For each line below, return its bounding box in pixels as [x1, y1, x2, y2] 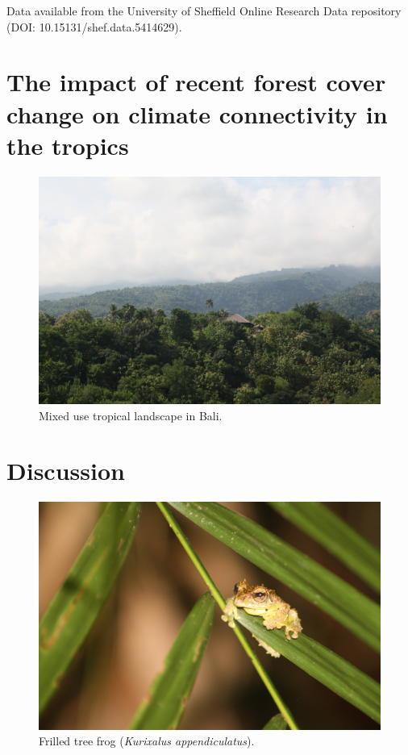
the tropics [6, 128, 129, 161]
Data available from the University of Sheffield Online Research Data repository [6, 2, 402, 19]
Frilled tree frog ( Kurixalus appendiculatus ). [39, 732, 255, 749]
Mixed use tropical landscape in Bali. [39, 407, 223, 423]
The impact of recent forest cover [6, 65, 386, 98]
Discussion [6, 454, 125, 487]
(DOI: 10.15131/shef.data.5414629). [6, 18, 182, 35]
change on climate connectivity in [6, 97, 388, 130]
